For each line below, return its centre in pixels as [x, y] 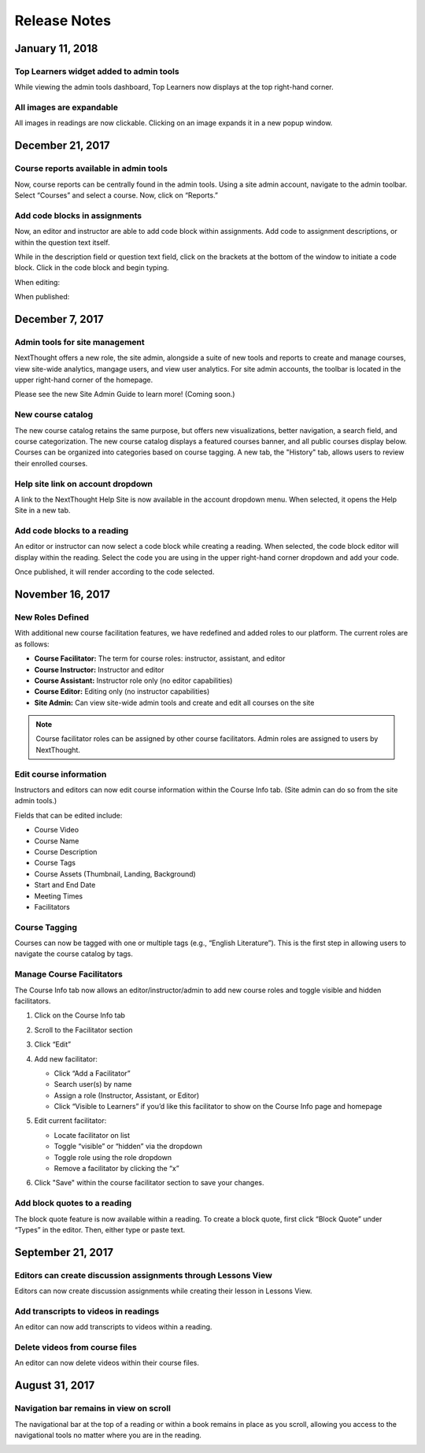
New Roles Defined [52, 617]
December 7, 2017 [59, 319]
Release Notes [63, 20]
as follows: [32, 644]
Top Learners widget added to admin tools [97, 71]
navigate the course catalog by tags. [74, 954]
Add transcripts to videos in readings [87, 1311]
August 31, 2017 [55, 1386]
